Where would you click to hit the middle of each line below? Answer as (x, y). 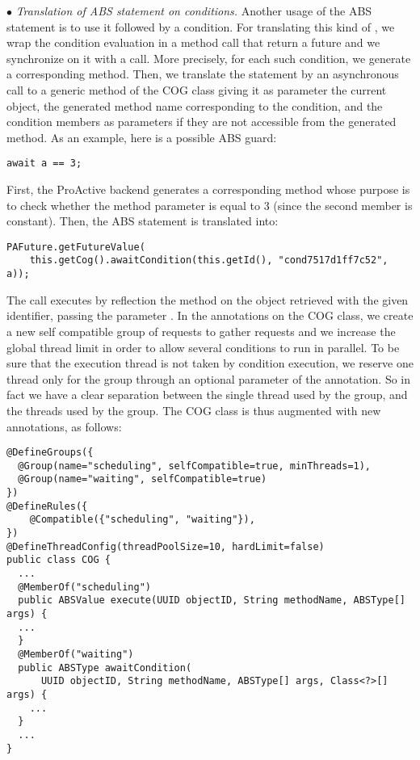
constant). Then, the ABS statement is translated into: (143, 221)
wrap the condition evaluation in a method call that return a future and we (193, 42)
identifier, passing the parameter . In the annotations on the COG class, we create (210, 315)
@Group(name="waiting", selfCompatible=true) (143, 479)
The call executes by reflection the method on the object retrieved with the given (208, 299)
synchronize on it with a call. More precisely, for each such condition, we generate (209, 58)
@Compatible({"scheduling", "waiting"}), (142, 520)
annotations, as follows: (64, 426)
